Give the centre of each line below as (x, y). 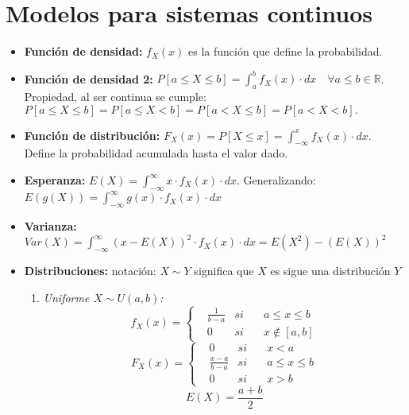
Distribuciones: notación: (90, 270)
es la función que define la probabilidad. (286, 51)
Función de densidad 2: (89, 78)
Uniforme (66, 297)
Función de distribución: (92, 135)
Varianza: (50, 226)
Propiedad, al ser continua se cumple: (115, 97)
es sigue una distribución (330, 270)
